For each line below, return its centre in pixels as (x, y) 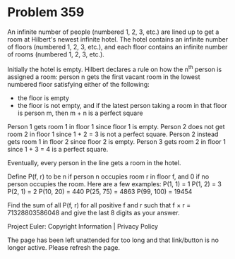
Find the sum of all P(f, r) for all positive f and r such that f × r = (99, 205)
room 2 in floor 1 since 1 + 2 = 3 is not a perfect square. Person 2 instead (113, 134)
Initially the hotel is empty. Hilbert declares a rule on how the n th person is (115, 68)
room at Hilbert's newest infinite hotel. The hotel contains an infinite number (117, 39)
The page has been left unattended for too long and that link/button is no (113, 240)
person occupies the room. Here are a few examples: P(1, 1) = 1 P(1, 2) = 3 (115, 183)
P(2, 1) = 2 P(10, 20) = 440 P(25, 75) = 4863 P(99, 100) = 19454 (100, 191)
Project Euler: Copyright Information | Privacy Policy (83, 226)
